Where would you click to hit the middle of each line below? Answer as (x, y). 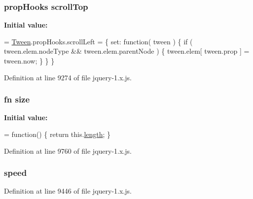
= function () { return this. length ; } (57, 134)
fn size (17, 99)
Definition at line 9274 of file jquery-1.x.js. (68, 77)
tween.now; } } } (29, 61)
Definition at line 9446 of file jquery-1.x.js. (68, 191)
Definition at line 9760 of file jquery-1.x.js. (68, 150)
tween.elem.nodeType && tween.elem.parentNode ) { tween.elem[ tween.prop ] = (127, 51)
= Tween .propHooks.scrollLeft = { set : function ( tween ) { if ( (98, 41)
